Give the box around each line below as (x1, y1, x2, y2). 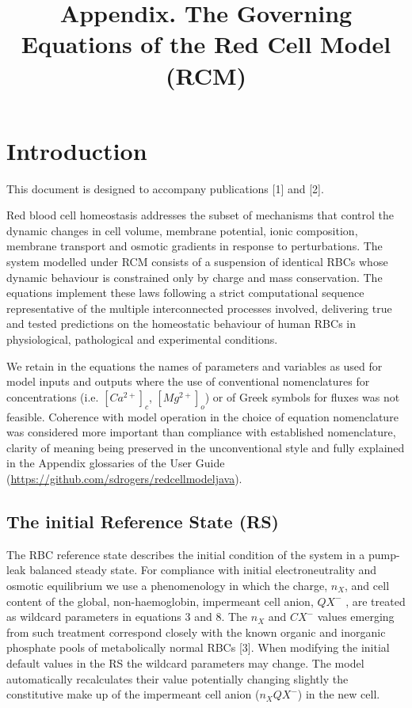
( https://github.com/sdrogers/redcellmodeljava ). (6, 470, 242, 486)
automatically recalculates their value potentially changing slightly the (6, 670, 349, 687)
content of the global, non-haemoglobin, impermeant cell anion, (6, 592, 314, 609)
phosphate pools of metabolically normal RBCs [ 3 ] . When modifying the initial (6, 639, 390, 656)
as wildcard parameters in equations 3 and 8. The (6, 608, 248, 625)
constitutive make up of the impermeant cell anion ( (6, 686, 260, 702)
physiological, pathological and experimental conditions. (6, 331, 278, 348)
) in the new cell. (297, 686, 380, 702)
